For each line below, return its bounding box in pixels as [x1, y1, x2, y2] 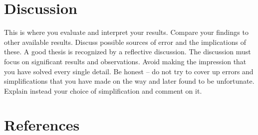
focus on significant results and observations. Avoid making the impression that [4, 56, 247, 66]
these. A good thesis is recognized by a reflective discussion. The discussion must [4, 46, 251, 57]
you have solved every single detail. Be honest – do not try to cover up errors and [4, 66, 254, 76]
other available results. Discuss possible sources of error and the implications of [4, 36, 246, 47]
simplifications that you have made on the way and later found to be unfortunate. [4, 76, 255, 86]
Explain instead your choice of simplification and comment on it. [4, 85, 202, 96]
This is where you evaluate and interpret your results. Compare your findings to [4, 27, 249, 37]
